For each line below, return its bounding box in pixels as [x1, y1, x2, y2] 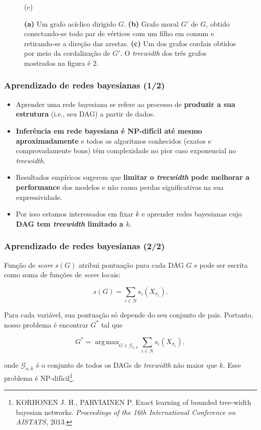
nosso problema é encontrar [4, 319, 88, 330]
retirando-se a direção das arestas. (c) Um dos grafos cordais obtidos [24, 38, 236, 48]
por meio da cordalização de [24, 48, 110, 58]
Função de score [4, 259, 53, 270]
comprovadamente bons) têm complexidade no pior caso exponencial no [16, 145, 236, 156]
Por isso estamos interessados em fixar [16, 208, 134, 219]
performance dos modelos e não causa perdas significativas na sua [16, 181, 224, 192]
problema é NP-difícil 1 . [4, 371, 75, 383]
